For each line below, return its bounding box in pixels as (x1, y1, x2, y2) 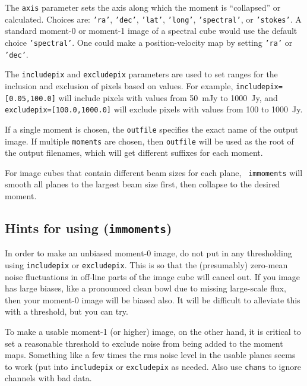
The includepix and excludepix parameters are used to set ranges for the (5, 68, 278, 80)
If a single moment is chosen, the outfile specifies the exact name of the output (5, 123, 299, 135)
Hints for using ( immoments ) (5, 218, 172, 237)
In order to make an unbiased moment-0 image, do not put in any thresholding (5, 247, 292, 259)
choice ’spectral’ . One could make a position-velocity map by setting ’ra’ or (5, 36, 293, 48)
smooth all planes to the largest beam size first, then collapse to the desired (5, 178, 280, 190)
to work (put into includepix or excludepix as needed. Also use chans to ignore (5, 360, 301, 372)
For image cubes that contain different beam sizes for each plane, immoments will (5, 166, 303, 178)
